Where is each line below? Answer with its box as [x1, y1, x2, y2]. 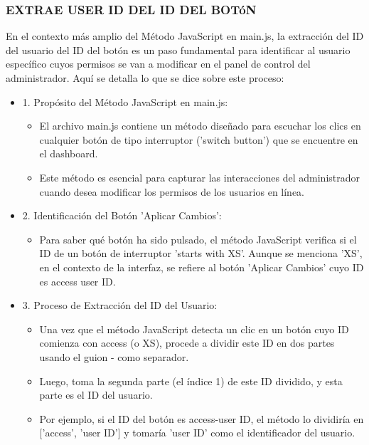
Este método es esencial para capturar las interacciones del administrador [39, 169, 360, 184]
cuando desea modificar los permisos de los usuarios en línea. [39, 184, 305, 199]
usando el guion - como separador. [39, 349, 189, 364]
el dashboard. [39, 146, 98, 161]
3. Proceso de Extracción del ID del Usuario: [22, 298, 218, 313]
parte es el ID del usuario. [39, 387, 153, 402]
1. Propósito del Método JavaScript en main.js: [22, 94, 228, 109]
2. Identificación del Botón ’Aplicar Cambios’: [22, 208, 222, 223]
